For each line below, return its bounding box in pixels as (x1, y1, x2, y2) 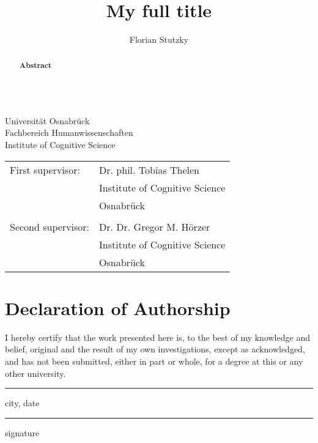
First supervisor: (10, 162, 80, 177)
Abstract (19, 59, 52, 70)
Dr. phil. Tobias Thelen (99, 162, 200, 177)
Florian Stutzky (129, 33, 189, 46)
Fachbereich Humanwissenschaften (5, 126, 133, 139)
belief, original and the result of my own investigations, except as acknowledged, (5, 343, 305, 356)
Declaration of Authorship (5, 295, 231, 320)
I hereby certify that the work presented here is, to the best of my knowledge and (5, 330, 310, 343)
